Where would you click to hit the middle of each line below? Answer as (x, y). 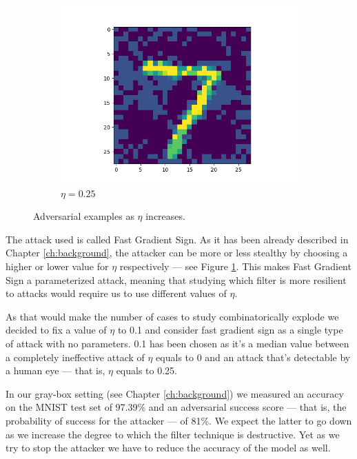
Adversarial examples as (84, 216)
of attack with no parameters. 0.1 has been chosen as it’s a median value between (177, 343)
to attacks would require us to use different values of (116, 293)
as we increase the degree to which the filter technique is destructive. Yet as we (173, 434)
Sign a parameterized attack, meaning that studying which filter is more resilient (176, 279)
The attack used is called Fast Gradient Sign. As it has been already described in (177, 239)
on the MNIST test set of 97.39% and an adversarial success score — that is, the (176, 407)
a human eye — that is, (55, 370)
